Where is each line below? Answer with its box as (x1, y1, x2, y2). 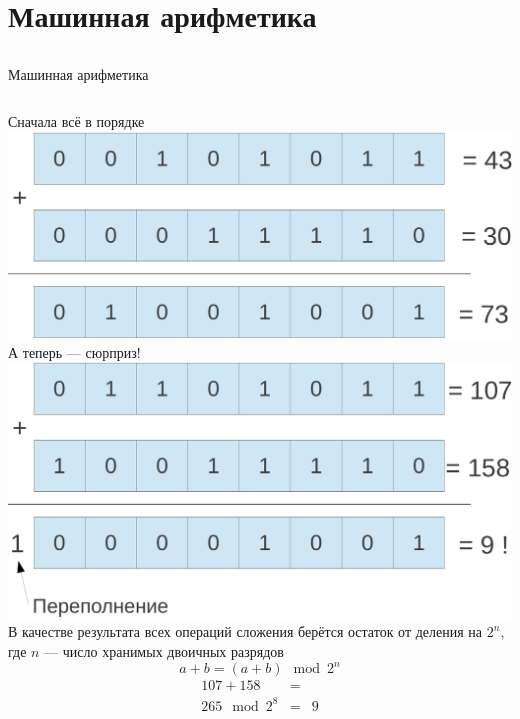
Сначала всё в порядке (8, 111, 145, 132)
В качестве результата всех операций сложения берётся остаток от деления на (8, 621, 483, 642)
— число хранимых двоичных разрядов (44, 640, 284, 661)
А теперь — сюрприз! (8, 341, 141, 362)
